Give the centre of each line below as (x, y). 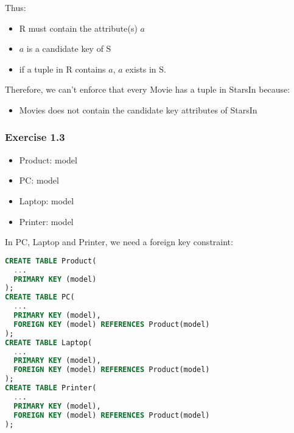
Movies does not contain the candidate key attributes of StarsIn (138, 109)
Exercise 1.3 (35, 137)
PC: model (39, 180)
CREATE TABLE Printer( (51, 388)
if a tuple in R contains (62, 69)
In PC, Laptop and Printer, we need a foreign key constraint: (119, 242)
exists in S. (146, 69)
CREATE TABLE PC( (40, 297)
